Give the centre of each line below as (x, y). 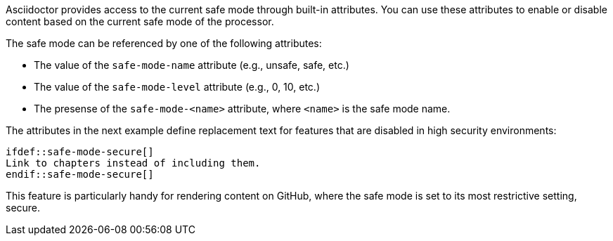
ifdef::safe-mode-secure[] (80, 152)
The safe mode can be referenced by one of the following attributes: (164, 43)
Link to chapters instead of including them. (133, 163)
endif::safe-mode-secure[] (80, 174)
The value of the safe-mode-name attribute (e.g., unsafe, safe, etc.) (192, 65)
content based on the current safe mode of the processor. (140, 21)
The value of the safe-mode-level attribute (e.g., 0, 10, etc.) (177, 87)
